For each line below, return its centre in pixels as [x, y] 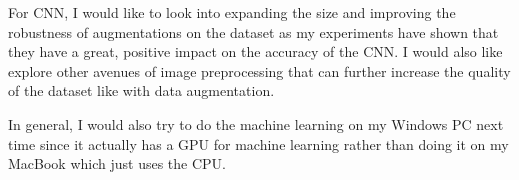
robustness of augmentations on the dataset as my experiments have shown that [253, 31]
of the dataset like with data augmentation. [141, 90]
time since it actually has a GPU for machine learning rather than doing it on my [258, 143]
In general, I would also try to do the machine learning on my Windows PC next [256, 123]
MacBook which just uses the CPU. [117, 163]
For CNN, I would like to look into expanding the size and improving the [232, 12]
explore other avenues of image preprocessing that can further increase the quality [259, 70]
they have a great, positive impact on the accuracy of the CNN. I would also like [255, 51]
